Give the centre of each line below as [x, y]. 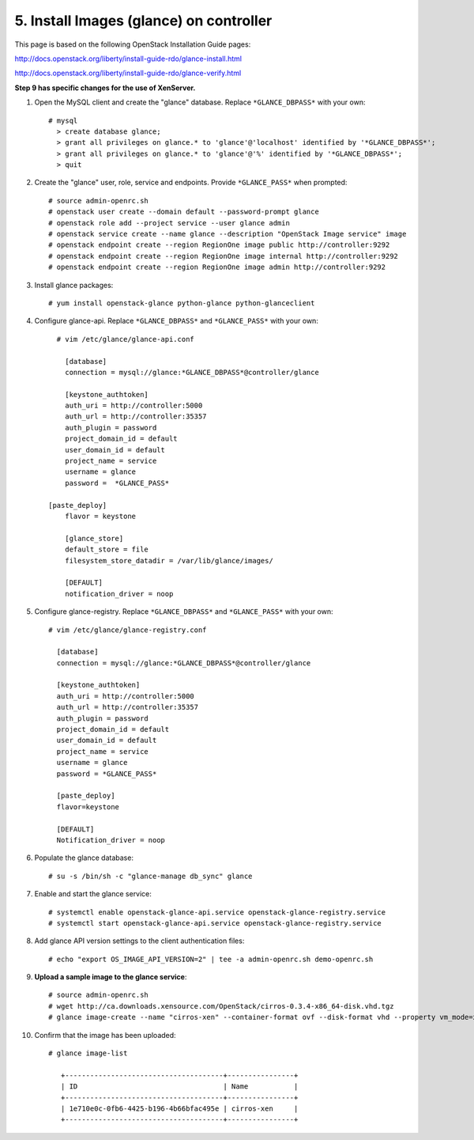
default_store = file [107, 549]
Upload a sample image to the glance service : [111, 977]
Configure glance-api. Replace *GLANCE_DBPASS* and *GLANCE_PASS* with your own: [177, 321]
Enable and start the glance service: [93, 894]
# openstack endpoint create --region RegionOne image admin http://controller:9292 [217, 267]
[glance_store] [94, 538]
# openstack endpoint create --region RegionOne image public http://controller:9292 [219, 245]
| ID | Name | [179, 1087]
